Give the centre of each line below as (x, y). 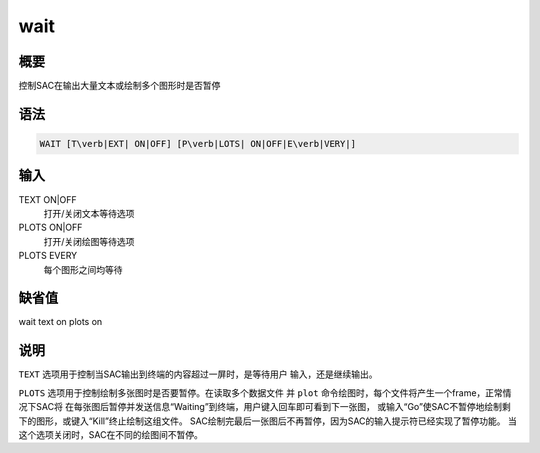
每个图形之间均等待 (83, 269)
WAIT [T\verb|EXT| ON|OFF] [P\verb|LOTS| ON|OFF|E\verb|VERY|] (198, 144)
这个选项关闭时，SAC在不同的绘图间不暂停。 (111, 434)
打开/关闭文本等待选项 (89, 213)
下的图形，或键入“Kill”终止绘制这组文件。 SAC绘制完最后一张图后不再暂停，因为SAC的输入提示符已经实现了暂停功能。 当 (267, 421)
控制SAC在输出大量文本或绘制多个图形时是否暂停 (119, 86)
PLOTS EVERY (48, 256)
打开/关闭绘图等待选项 (89, 241)
